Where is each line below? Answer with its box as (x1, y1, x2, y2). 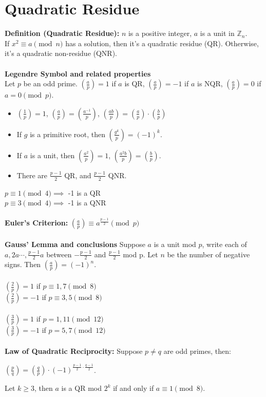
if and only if (113, 383, 154, 393)
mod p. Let (123, 249, 158, 259)
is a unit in (200, 28, 235, 39)
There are (16, 169, 47, 180)
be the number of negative (167, 249, 250, 259)
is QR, (124, 78, 145, 89)
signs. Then (5, 259, 41, 270)
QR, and (64, 169, 91, 180)
